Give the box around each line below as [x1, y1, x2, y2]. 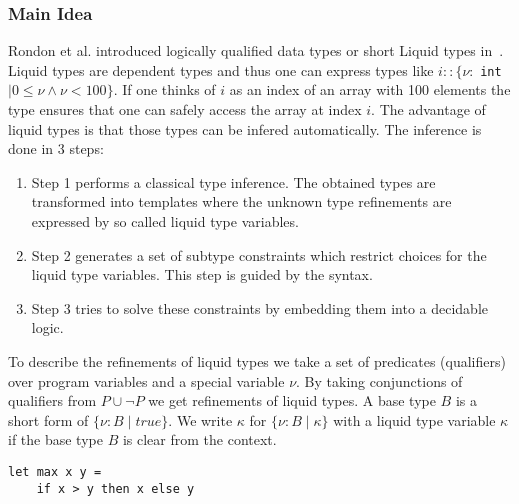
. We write [168, 409, 233, 430]
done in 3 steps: [8, 138, 104, 159]
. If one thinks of [113, 79, 216, 100]
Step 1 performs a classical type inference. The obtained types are [31, 171, 436, 192]
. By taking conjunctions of [296, 370, 463, 391]
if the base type [8, 429, 103, 450]
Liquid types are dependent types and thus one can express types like [8, 59, 434, 80]
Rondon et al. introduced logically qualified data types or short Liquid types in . [8, 40, 504, 61]
